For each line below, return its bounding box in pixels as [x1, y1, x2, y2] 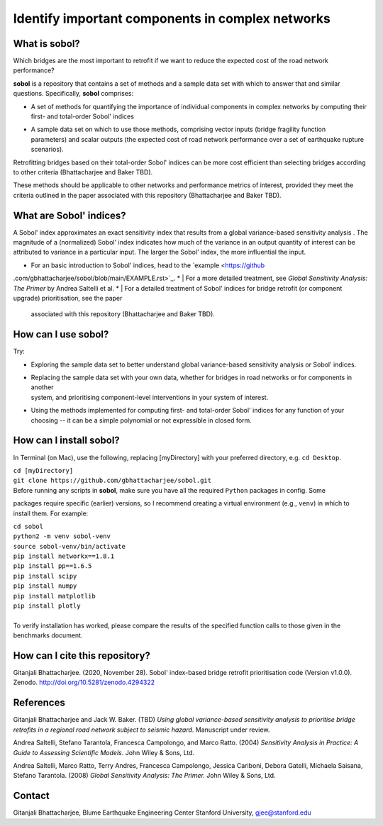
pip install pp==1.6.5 [13, 562, 92, 570]
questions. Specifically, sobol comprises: [13, 89, 134, 98]
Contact [13, 790, 50, 802]
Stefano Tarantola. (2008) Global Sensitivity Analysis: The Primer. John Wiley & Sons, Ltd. [13, 771, 276, 780]
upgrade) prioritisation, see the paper [13, 294, 123, 302]
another [30, 383, 54, 391]
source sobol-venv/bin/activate [13, 542, 126, 550]
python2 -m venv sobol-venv [13, 532, 111, 540]
